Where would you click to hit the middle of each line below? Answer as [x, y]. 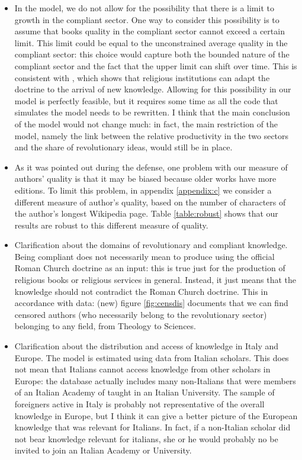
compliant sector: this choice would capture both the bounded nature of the [152, 54]
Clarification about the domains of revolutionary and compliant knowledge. [151, 245]
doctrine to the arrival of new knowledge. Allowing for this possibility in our [153, 89]
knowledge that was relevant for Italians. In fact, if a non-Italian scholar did [152, 427]
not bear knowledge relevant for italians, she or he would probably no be [146, 438]
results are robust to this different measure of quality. [111, 225]
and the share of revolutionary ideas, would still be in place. [123, 147]
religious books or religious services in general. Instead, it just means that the [155, 280]
